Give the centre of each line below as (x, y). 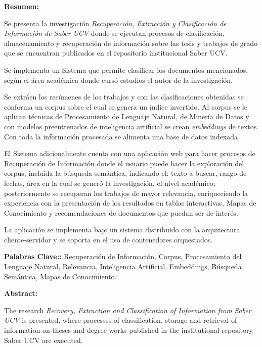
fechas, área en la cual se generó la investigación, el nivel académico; (110, 183)
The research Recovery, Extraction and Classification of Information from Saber (128, 310)
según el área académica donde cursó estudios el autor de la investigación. (118, 80)
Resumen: (21, 6)
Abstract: (21, 293)
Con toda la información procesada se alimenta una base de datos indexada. (122, 136)
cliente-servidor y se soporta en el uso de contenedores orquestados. (108, 239)
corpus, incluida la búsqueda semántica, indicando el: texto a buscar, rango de (125, 173)
